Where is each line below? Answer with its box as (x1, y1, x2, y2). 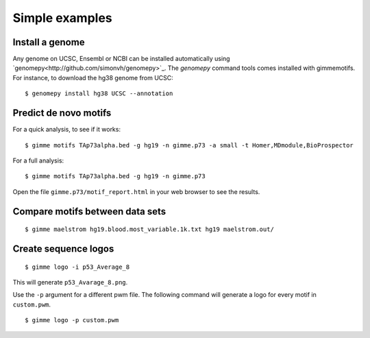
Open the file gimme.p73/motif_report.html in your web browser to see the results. (12, 187, 260, 195)
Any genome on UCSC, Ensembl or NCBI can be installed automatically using (12, 55, 230, 63)
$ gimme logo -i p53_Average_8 (25, 263, 130, 271)
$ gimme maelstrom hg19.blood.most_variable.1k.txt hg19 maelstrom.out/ (25, 226, 274, 233)
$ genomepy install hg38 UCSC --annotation (25, 90, 173, 97)
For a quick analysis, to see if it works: (12, 125, 121, 134)
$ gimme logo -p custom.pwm (25, 316, 119, 324)
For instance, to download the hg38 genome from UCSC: (12, 73, 174, 82)
